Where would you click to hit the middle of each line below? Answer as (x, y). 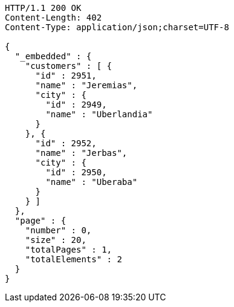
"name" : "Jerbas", (81, 153)
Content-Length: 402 (54, 18)
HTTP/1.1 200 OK (43, 8)
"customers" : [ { (69, 66)
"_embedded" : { (53, 56)
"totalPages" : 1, (69, 250)
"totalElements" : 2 (73, 259)
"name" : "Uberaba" (92, 182)
